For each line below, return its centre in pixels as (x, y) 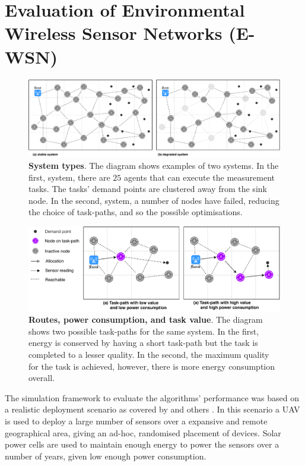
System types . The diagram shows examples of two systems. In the (154, 166)
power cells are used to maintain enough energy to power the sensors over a (142, 444)
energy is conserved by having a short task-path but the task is (143, 343)
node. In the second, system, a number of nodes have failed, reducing (154, 200)
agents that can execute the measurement (199, 177)
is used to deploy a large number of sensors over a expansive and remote (136, 421)
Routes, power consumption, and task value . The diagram (146, 319)
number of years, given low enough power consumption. (106, 456)
